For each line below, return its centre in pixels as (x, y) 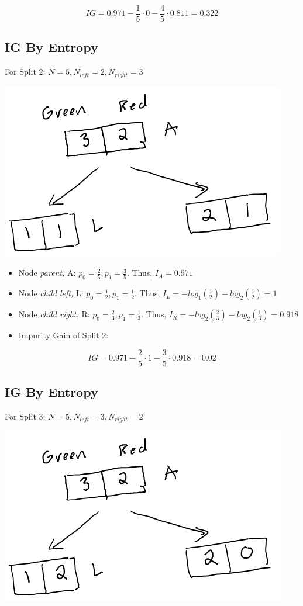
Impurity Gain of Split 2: (63, 335)
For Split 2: (25, 72)
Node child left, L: (51, 293)
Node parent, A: (47, 273)
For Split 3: (25, 416)
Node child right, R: (54, 314)
